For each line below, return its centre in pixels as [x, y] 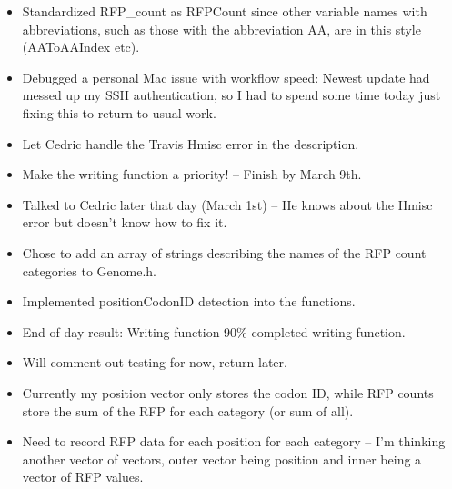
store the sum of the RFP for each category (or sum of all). [188, 410]
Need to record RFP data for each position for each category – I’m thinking [234, 441]
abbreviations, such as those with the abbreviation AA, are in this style [221, 29]
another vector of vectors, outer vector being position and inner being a [222, 459]
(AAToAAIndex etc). [81, 47]
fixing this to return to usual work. [119, 112]
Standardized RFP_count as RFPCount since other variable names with [225, 11]
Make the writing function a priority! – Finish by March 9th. [192, 174]
